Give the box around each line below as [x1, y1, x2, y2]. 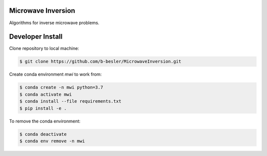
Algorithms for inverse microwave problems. [9, 20, 100, 26]
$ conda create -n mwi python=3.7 [19, 84, 103, 90]
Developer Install [9, 33, 63, 41]
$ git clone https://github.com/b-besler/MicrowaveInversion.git [19, 59, 181, 64]
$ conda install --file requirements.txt [19, 99, 122, 104]
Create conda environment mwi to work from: [9, 72, 102, 78]
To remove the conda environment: [9, 118, 81, 124]
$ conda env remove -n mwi [19, 138, 85, 144]
